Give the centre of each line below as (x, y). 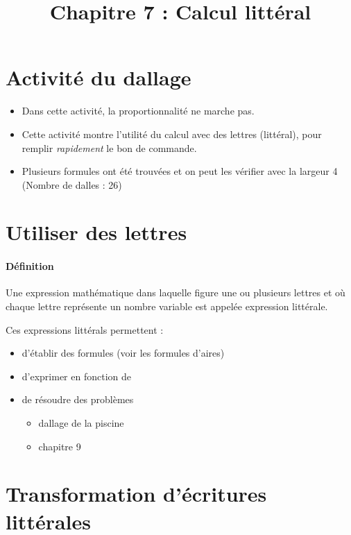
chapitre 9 (60, 446)
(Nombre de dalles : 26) (72, 184)
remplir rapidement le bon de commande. (109, 147)
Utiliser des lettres (96, 232)
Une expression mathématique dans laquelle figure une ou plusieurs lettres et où (175, 292)
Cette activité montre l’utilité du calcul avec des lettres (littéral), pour (172, 134)
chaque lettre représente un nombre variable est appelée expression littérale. (167, 306)
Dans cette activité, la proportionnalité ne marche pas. (138, 111)
